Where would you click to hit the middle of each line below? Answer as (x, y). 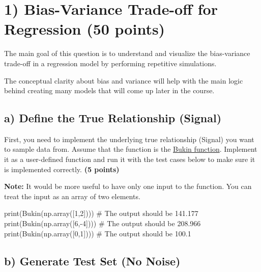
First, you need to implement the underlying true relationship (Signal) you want (129, 139)
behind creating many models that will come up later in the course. (109, 90)
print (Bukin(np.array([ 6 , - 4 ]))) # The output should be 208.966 (103, 223)
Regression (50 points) (85, 29)
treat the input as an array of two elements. (72, 196)
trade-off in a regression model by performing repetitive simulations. (110, 63)
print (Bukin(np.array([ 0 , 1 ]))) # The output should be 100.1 (98, 233)
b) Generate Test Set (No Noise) (92, 261)
